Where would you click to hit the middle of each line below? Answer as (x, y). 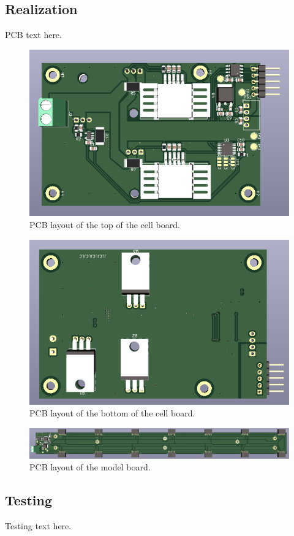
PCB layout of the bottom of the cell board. (112, 413)
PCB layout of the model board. (90, 467)
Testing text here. (38, 526)
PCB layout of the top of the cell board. (105, 225)
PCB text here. (33, 35)
